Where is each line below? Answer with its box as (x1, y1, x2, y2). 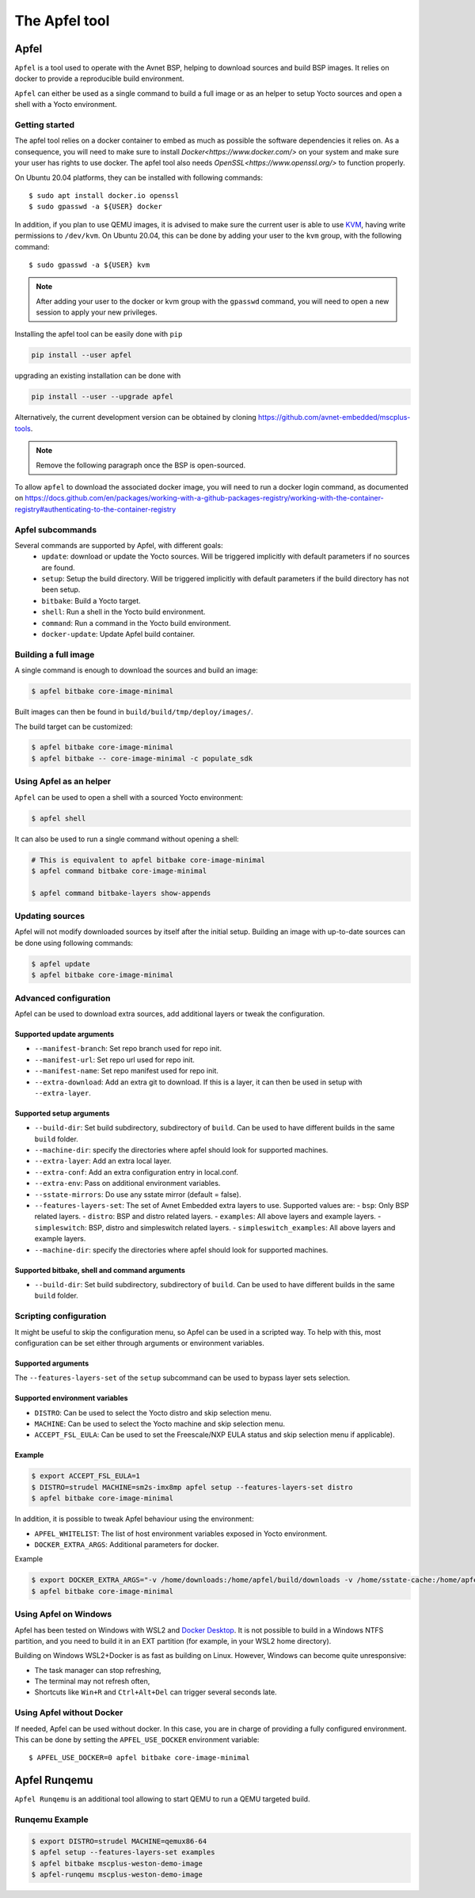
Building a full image (14, 649, 95, 660)
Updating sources (14, 911, 85, 922)
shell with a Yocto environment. (14, 100, 118, 109)
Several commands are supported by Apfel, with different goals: (14, 540, 223, 550)
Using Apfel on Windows (14, 1609, 112, 1620)
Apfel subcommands (14, 524, 97, 535)
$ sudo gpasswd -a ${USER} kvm (28, 260, 150, 269)
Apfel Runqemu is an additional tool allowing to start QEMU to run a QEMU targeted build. (14, 1794, 310, 1804)
